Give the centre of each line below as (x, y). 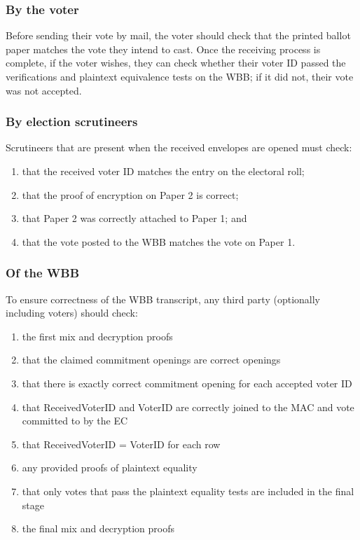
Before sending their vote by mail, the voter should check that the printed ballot (178, 35)
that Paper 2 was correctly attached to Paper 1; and (134, 218)
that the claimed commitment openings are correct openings (151, 360)
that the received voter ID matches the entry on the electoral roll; (163, 171)
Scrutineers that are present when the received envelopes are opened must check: (179, 147)
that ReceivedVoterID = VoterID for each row (121, 444)
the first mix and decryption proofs (97, 336)
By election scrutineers (72, 122)
